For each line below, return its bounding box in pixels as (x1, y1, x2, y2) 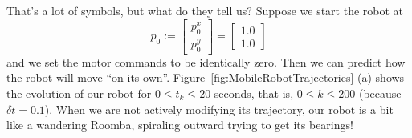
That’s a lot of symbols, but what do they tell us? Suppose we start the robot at (6, 2, 404, 18)
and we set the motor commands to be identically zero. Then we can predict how (6, 53, 406, 70)
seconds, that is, (214, 84, 294, 101)
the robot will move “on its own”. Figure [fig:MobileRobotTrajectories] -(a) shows (6, 69, 405, 86)
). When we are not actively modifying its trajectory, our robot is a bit (44, 100, 394, 117)
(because (358, 84, 402, 101)
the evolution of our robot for (6, 84, 152, 101)
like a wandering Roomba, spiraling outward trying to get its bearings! (6, 116, 353, 133)
